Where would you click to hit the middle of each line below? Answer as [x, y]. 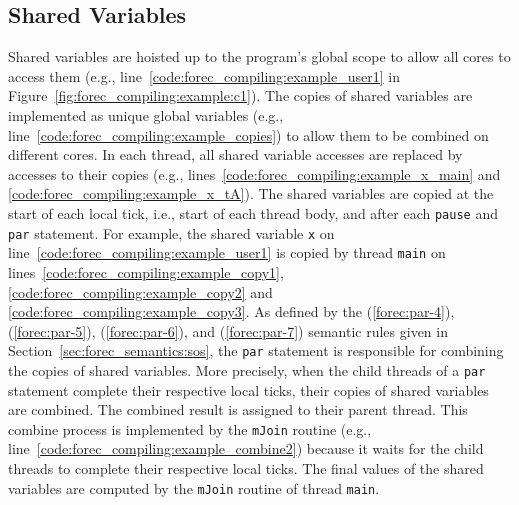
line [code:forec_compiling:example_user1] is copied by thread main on [227, 252]
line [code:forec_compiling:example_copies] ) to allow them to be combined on [248, 134]
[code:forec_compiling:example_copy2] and [140, 291]
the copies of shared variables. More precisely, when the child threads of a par [247, 369]
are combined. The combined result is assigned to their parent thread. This [238, 409]
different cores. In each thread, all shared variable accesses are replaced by [235, 154]
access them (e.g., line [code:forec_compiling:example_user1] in [204, 75]
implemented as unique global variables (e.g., [146, 114]
